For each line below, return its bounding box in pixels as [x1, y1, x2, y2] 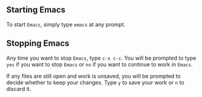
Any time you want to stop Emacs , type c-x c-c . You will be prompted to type [6, 54, 197, 61]
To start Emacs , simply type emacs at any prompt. [6, 20, 126, 28]
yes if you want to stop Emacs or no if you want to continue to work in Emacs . [6, 60, 193, 68]
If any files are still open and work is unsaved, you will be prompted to [6, 72, 181, 80]
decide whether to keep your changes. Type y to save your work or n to [6, 78, 184, 86]
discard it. [6, 85, 32, 92]
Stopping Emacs [6, 39, 70, 49]
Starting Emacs [6, 5, 66, 15]
